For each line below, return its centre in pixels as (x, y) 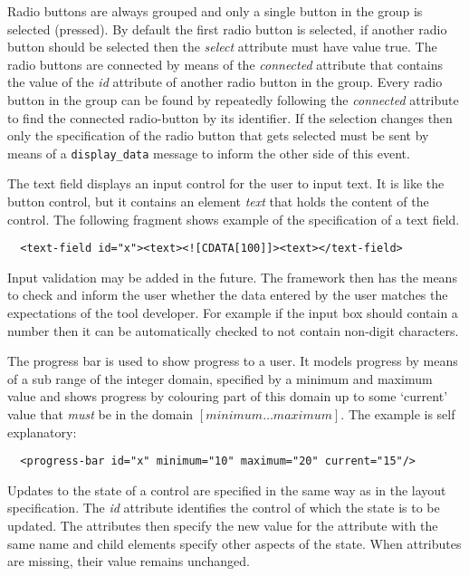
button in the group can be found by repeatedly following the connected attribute (233, 99)
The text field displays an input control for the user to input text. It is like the (226, 183)
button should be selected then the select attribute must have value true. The (222, 47)
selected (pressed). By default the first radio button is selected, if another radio (227, 29)
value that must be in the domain (100, 414)
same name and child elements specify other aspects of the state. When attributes (234, 543)
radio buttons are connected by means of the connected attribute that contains (225, 64)
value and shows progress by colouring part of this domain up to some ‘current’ (228, 396)
